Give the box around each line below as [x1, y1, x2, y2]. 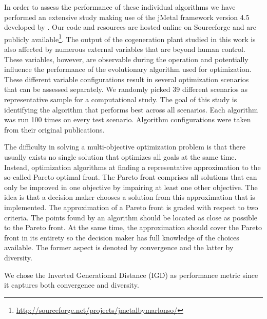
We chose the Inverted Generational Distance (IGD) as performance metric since [4, 269, 258, 280]
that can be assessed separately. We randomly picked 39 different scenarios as [4, 84, 247, 95]
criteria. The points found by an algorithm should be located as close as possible [4, 212, 257, 222]
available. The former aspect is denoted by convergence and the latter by [4, 242, 234, 253]
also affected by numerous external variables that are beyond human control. [4, 44, 245, 54]
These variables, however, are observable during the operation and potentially [4, 53, 249, 64]
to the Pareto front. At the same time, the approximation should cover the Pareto [4, 222, 262, 233]
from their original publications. [4, 124, 105, 135]
